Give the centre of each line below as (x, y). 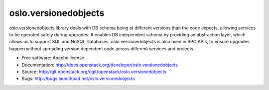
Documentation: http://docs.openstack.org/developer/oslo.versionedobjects (100, 65)
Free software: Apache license (53, 58)
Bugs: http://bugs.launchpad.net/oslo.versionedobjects (78, 79)
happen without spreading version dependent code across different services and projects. (102, 48)
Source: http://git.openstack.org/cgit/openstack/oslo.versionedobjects (94, 72)
